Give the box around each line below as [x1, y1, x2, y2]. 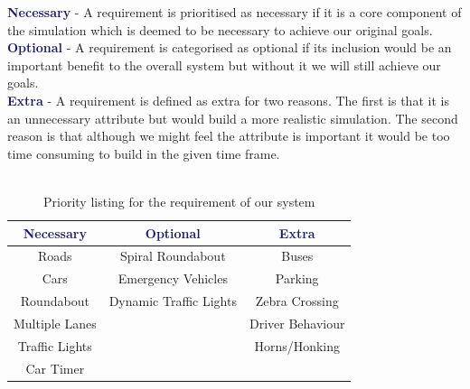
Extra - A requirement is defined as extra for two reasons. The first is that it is [7, 90, 449, 109]
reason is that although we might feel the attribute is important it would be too [7, 126, 450, 145]
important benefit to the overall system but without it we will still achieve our [7, 55, 441, 74]
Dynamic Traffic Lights [108, 292, 237, 310]
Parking [275, 269, 319, 288]
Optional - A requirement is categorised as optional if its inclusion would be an [7, 38, 452, 57]
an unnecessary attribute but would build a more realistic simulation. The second [7, 108, 458, 127]
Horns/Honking [254, 336, 341, 355]
